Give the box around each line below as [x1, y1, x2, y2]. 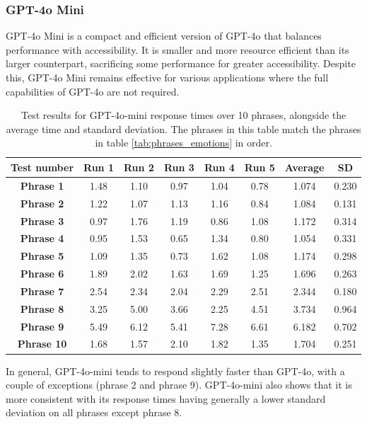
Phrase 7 [20, 283, 64, 298]
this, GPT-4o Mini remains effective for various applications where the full [6, 70, 329, 84]
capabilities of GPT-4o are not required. [6, 84, 180, 98]
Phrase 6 [20, 266, 64, 281]
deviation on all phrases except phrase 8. [6, 405, 182, 420]
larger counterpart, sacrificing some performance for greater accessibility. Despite [6, 56, 356, 71]
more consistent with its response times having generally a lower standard [6, 391, 326, 406]
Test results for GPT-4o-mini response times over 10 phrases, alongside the [21, 108, 346, 122]
